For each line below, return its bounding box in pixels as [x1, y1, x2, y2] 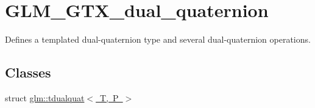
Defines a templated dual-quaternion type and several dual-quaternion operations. [5, 33, 311, 46]
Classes [5, 63, 51, 82]
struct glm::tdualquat [5, 91, 85, 104]
